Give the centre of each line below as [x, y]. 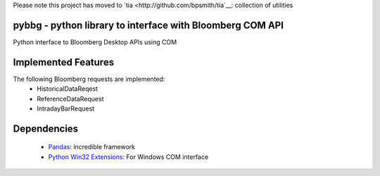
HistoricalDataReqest [68, 89]
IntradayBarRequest [66, 108]
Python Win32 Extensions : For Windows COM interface [128, 157]
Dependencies [46, 128]
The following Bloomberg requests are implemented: [89, 79]
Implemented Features [64, 62]
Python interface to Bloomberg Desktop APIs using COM [95, 42]
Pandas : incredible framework [92, 147]
